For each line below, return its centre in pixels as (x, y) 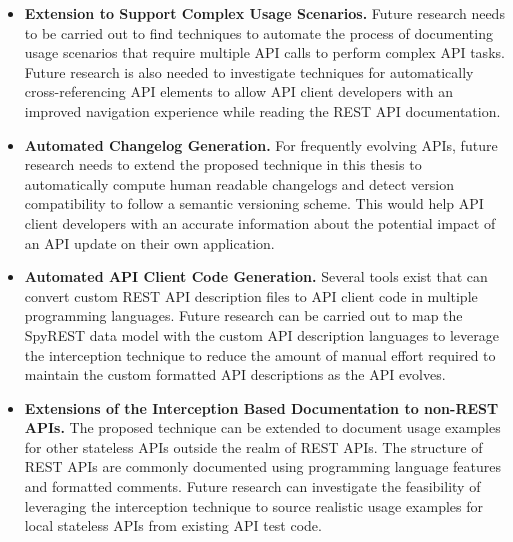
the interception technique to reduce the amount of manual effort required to (260, 354)
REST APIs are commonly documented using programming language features (262, 466)
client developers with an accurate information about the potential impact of (260, 222)
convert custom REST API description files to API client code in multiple (251, 295)
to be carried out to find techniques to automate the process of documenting (258, 32)
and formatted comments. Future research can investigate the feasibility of (252, 486)
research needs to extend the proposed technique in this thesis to (223, 164)
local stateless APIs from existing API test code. (173, 525)
